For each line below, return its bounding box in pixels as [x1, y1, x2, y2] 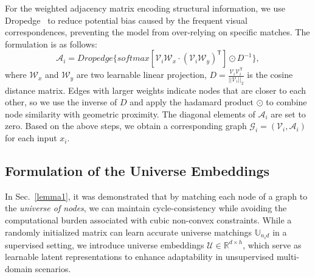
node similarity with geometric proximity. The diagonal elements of [5, 107, 255, 120]
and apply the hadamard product [130, 96, 254, 108]
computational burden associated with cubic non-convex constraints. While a [5, 214, 292, 226]
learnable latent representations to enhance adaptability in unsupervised [5, 250, 274, 263]
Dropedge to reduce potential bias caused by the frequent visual [5, 13, 247, 26]
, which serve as [243, 238, 302, 251]
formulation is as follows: [5, 37, 97, 50]
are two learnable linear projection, [76, 68, 207, 81]
